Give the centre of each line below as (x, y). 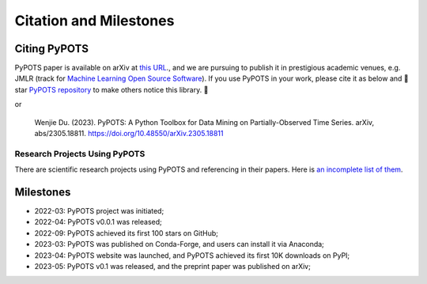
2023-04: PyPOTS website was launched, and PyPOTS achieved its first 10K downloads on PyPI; (192, 255)
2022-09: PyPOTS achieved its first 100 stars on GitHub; (127, 233)
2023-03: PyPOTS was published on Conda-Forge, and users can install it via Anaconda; (179, 244)
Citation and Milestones (94, 21)
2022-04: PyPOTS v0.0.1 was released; (98, 222)
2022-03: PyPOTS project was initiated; (99, 211)
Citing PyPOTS (51, 49)
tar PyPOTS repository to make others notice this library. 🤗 (111, 89)
